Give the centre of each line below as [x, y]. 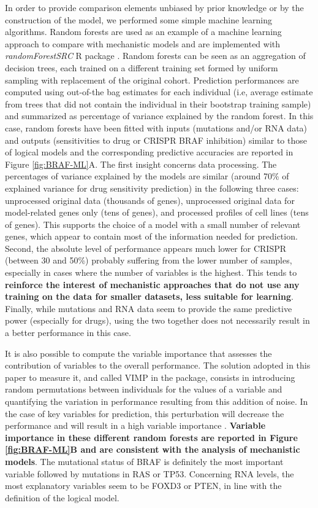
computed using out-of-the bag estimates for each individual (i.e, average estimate [159, 92]
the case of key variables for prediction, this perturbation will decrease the [145, 413]
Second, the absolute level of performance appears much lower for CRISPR [146, 248]
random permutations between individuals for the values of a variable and [144, 389]
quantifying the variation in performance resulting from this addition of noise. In [157, 401]
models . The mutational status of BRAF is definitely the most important [144, 461]
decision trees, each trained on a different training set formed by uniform [142, 67]
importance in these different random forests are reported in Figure [151, 437]
